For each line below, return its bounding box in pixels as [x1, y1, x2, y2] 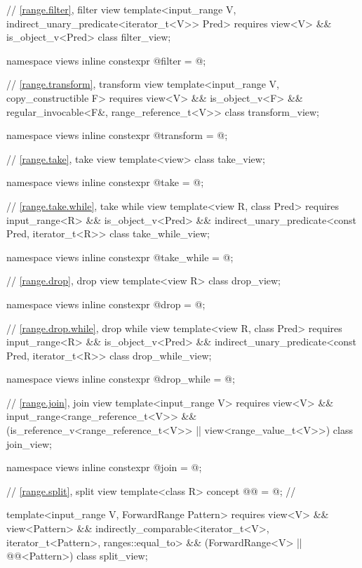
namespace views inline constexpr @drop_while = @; [6, 371, 235, 386]
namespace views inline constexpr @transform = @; [6, 128, 228, 143]
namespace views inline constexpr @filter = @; [6, 53, 206, 67]
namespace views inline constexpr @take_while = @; [6, 249, 234, 264]
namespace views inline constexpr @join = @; [6, 460, 202, 475]
